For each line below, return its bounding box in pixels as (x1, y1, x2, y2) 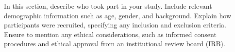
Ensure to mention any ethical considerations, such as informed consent (4, 29, 217, 39)
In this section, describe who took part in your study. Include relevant (4, 1, 212, 11)
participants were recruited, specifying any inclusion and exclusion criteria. (4, 20, 226, 30)
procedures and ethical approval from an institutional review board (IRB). (4, 39, 225, 49)
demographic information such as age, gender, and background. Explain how (4, 10, 232, 20)
